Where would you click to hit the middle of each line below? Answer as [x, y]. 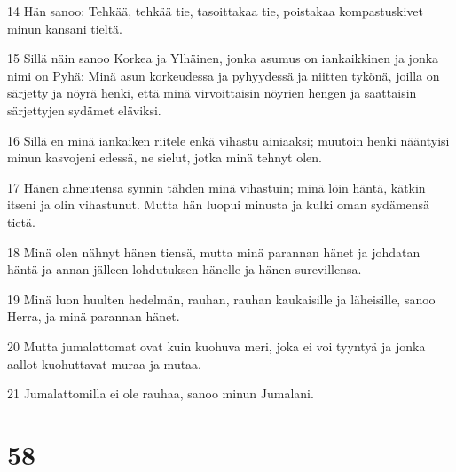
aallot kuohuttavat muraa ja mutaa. [105, 363]
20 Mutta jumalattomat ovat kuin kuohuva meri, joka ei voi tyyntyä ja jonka [216, 346]
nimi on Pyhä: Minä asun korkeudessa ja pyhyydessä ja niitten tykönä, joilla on [224, 75]
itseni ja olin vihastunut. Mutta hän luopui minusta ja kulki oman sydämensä [219, 205]
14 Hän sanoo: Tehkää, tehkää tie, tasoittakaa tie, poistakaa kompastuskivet [215, 11]
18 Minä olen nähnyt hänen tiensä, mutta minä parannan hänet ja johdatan [214, 252]
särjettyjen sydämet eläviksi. [84, 110]
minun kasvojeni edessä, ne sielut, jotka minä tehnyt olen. [165, 157]
